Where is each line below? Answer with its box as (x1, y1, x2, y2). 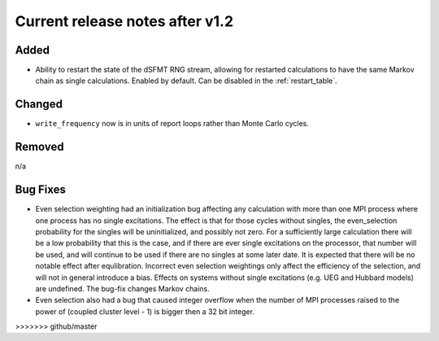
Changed (15, 98, 63, 111)
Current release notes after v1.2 (15, 12, 234, 30)
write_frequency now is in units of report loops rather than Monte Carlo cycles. (35, 119, 309, 129)
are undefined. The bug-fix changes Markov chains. (35, 283, 211, 293)
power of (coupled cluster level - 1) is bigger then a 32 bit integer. (35, 306, 255, 317)
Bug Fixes (15, 183, 67, 197)
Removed (15, 140, 64, 154)
